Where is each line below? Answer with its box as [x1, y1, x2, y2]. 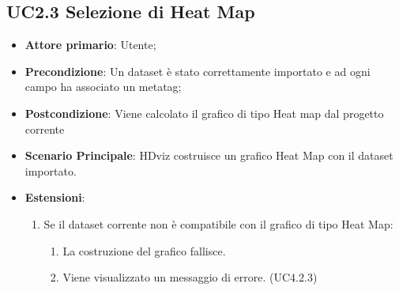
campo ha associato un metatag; [24, 78, 182, 95]
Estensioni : [24, 189, 85, 206]
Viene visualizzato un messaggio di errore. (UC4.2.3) [62, 269, 318, 285]
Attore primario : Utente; [24, 36, 156, 53]
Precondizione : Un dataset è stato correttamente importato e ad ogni [24, 62, 371, 79]
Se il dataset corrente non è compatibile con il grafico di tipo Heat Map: [43, 215, 393, 232]
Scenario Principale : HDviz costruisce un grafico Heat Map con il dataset [24, 147, 393, 164]
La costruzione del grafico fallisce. [62, 242, 226, 259]
